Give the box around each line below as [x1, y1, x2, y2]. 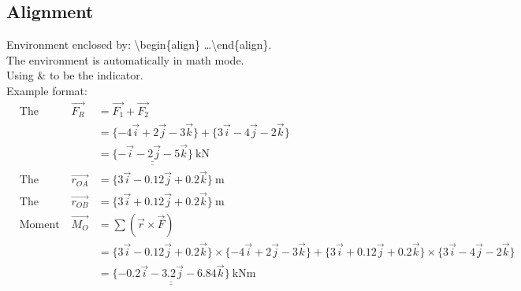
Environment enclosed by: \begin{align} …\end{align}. [6, 36, 272, 53]
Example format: [6, 82, 87, 98]
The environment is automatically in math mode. [6, 51, 244, 68]
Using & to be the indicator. [6, 67, 143, 83]
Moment [19, 219, 60, 230]
